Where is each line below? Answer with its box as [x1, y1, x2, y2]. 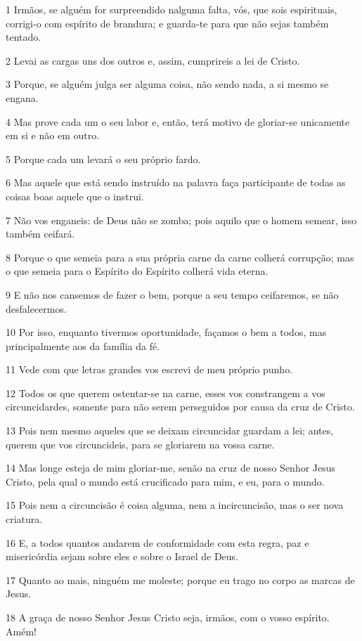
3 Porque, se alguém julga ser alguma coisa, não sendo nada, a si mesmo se [6, 77, 329, 91]
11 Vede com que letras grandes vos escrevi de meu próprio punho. [6, 362, 293, 377]
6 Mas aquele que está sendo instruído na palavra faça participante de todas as [6, 175, 346, 190]
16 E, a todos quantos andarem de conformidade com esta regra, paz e [6, 535, 309, 550]
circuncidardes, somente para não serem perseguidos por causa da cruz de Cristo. [6, 399, 355, 414]
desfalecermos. [6, 301, 67, 316]
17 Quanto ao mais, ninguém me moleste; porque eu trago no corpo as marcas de [6, 572, 355, 587]
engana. [6, 90, 39, 105]
